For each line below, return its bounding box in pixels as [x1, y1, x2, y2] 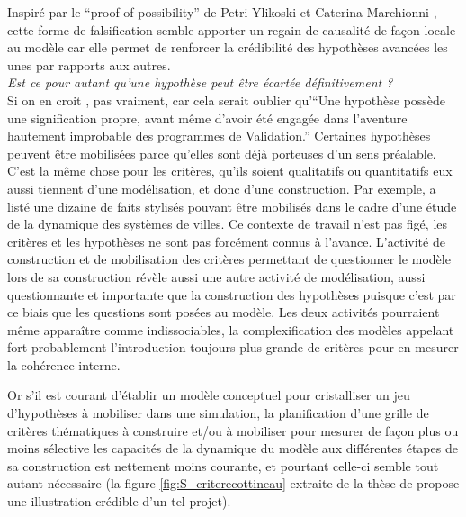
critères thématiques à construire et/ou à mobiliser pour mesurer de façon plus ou [7, 421, 459, 440]
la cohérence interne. [7, 355, 121, 374]
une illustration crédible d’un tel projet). [7, 492, 231, 511]
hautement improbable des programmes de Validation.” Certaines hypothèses [7, 126, 431, 145]
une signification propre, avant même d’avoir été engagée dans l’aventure [7, 108, 408, 127]
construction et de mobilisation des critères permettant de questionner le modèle [7, 249, 451, 268]
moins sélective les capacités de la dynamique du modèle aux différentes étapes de [7, 439, 458, 458]
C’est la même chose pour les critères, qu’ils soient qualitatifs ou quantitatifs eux [7, 161, 453, 180]
